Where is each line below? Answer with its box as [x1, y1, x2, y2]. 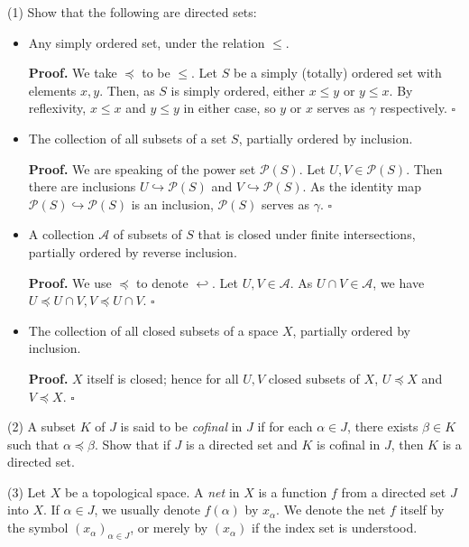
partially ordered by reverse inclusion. [28, 242, 237, 261]
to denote [136, 273, 189, 292]
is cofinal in [317, 434, 381, 453]
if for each [257, 417, 313, 436]
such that [7, 434, 60, 453]
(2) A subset [7, 417, 76, 436]
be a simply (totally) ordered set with [233, 63, 442, 82]
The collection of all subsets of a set [28, 128, 227, 147]
